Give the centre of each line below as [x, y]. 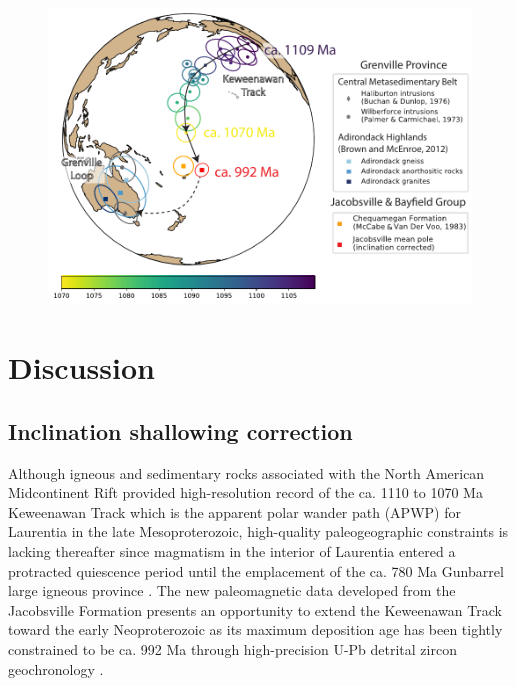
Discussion [81, 367]
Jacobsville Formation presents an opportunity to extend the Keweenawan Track [255, 609]
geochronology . [56, 668]
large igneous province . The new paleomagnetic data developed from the [232, 590]
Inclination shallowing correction [180, 430]
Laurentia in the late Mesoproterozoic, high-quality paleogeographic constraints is [258, 531]
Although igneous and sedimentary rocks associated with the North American [246, 472]
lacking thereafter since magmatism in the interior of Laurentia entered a [232, 550]
